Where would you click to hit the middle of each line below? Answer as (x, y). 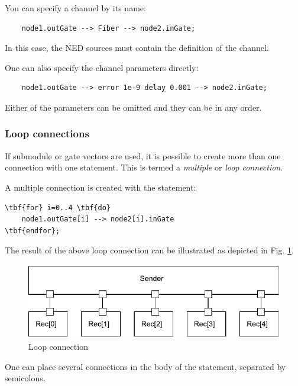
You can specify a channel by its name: (75, 8)
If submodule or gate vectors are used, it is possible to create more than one (143, 155)
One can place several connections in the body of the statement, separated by (145, 366)
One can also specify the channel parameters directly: (102, 67)
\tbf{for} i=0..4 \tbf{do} (58, 208)
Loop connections (47, 134)
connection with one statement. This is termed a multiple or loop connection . (144, 167)
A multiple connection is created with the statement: (101, 187)
